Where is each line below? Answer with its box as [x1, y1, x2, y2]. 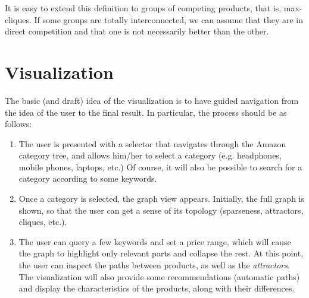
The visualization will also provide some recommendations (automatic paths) [18, 270, 300, 283]
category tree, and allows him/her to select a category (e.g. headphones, [18, 149, 282, 161]
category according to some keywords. [18, 172, 157, 185]
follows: [5, 118, 32, 130]
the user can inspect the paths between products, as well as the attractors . [18, 259, 290, 271]
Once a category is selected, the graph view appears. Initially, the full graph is [18, 192, 304, 205]
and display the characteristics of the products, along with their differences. [18, 282, 295, 294]
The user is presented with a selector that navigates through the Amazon [18, 137, 286, 150]
